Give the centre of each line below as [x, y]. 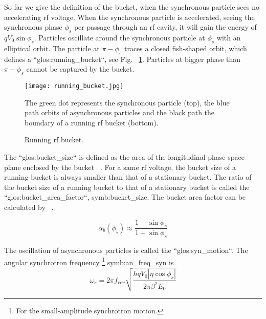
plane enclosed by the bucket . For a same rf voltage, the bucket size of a [120, 167]
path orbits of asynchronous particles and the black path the [120, 112]
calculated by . [29, 207]
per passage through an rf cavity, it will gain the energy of [165, 27]
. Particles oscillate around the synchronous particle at [119, 37]
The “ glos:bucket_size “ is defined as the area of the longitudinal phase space [124, 157]
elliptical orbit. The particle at [52, 48]
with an [229, 37]
